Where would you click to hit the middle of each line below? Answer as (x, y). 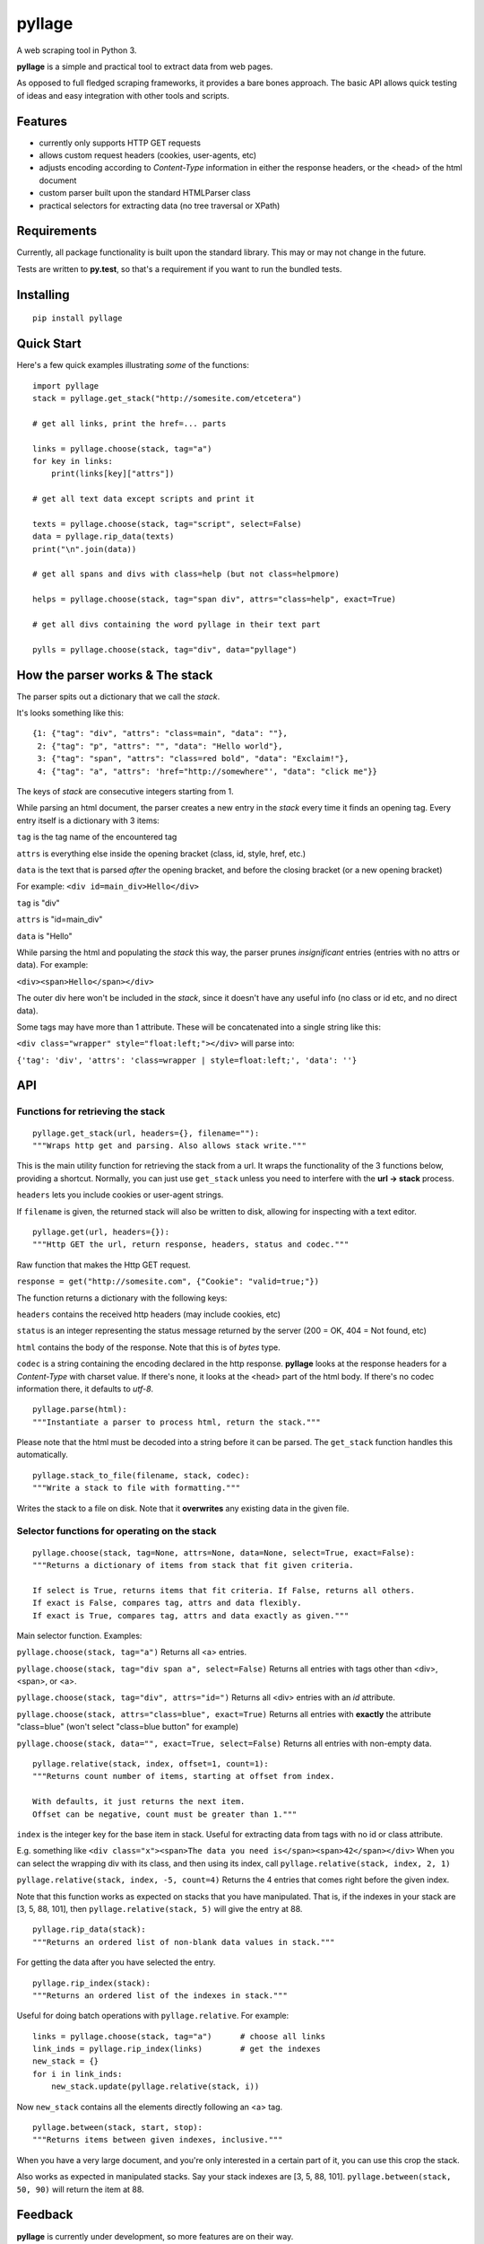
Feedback (45, 2215)
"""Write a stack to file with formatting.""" (137, 1488)
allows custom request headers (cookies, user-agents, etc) (148, 155)
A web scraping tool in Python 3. (77, 50)
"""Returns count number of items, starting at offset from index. (184, 1776)
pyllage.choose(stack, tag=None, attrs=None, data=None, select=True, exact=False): (224, 1552)
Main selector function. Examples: (79, 1635)
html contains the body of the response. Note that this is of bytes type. (149, 1347)
